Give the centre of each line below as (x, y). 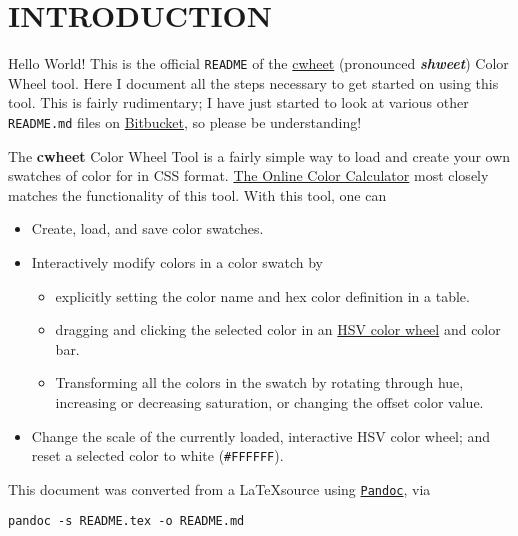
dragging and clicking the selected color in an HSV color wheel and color (278, 329)
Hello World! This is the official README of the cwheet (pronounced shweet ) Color (258, 63)
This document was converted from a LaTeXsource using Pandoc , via (219, 488)
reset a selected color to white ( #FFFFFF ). (157, 455)
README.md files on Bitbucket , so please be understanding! (185, 121)
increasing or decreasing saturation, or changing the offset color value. (269, 401)
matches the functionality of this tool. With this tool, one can (197, 194)
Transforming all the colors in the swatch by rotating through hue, (259, 382)
